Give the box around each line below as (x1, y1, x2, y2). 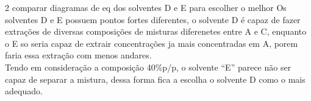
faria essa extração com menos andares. (5, 49, 152, 61)
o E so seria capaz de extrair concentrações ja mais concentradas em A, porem (5, 37, 298, 49)
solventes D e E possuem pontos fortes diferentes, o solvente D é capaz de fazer (5, 13, 301, 26)
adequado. (5, 85, 43, 97)
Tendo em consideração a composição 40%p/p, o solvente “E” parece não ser (5, 60, 291, 73)
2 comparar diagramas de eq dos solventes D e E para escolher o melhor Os (5, 1, 287, 13)
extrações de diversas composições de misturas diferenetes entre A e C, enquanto (5, 25, 307, 38)
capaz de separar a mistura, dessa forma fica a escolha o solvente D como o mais (5, 72, 306, 85)
